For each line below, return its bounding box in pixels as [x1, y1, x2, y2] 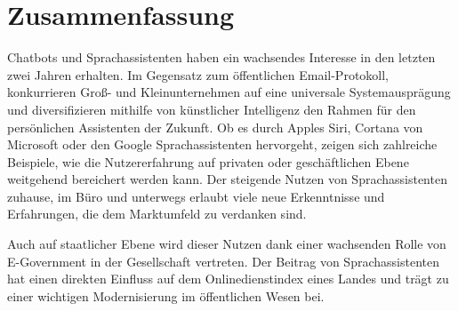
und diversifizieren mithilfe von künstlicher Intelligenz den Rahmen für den [7, 100, 416, 118]
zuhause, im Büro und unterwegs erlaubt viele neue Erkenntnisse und [7, 187, 385, 205]
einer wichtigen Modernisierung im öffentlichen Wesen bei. [7, 286, 325, 305]
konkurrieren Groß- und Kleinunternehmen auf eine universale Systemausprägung [7, 83, 451, 101]
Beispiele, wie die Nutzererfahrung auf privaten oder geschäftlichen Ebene [7, 152, 409, 171]
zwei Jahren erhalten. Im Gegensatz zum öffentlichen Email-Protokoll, [7, 65, 390, 84]
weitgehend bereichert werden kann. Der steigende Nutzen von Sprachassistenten [7, 170, 447, 188]
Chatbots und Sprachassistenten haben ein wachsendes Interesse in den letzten [7, 48, 436, 67]
